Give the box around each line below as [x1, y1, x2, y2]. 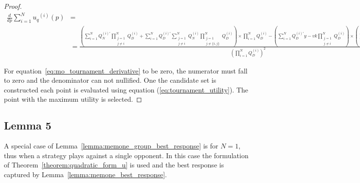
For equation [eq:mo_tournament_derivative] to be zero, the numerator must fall [4, 65, 248, 75]
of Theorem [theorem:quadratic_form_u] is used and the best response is [4, 160, 224, 170]
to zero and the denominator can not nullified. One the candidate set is [4, 75, 216, 85]
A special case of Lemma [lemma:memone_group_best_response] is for [4, 141, 218, 151]
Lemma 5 [4, 118, 52, 133]
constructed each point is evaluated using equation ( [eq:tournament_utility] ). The [4, 84, 249, 94]
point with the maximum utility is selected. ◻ [4, 94, 142, 104]
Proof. [4, 1, 22, 11]
